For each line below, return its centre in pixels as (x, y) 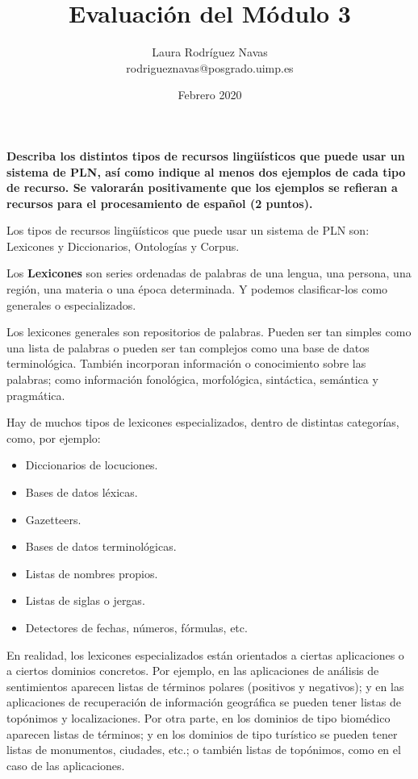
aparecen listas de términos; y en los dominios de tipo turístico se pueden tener (202, 733)
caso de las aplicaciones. (66, 765)
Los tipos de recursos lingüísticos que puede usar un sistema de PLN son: (188, 230)
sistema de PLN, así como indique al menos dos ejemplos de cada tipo (206, 171)
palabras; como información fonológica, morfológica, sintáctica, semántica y (192, 379)
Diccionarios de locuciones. (92, 465)
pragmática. (36, 395)
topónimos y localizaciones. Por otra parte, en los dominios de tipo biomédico (199, 717)
